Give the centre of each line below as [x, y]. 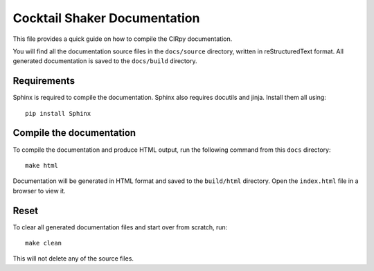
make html [42, 165]
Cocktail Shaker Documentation [106, 18]
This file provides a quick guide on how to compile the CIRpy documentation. [123, 39]
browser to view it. [39, 191]
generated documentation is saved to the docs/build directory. [105, 61]
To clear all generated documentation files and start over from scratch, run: [120, 227]
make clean [44, 243]
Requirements [44, 81]
